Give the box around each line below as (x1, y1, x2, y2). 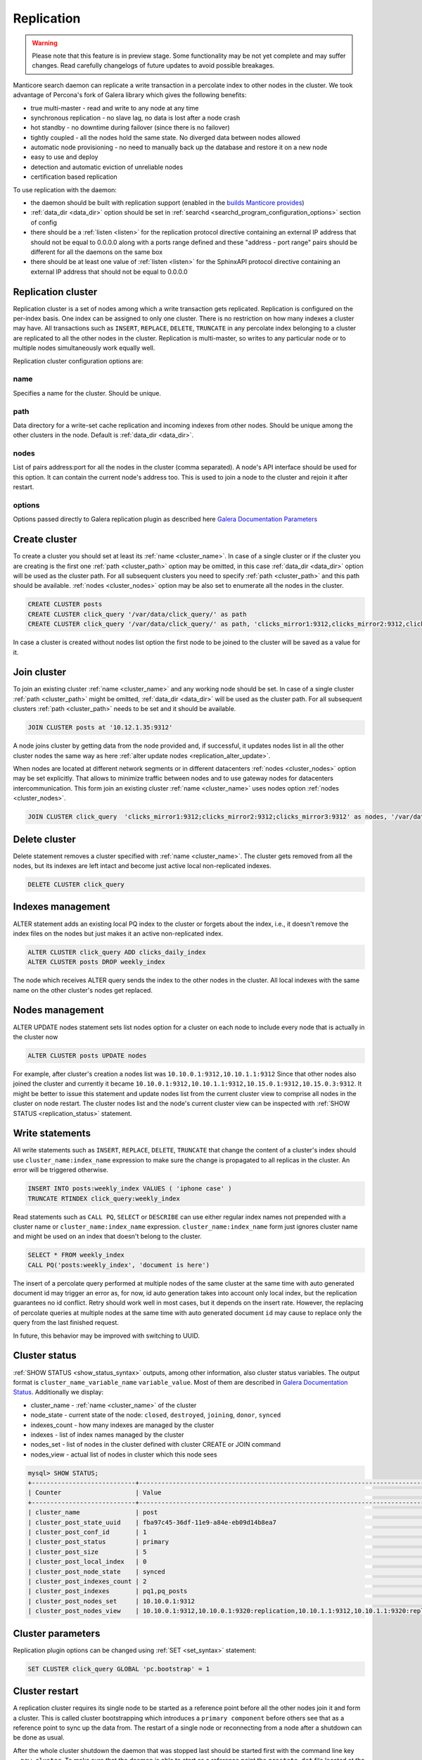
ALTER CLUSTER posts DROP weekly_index (27, 958, 165, 966)
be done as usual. (13, 1733, 65, 1742)
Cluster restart (13, 1685, 79, 1697)
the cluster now (13, 1032, 58, 1041)
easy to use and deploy (30, 153, 98, 161)
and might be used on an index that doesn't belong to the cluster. (13, 1232, 202, 1240)
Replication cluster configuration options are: (13, 356, 143, 365)
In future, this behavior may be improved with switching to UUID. (13, 1331, 200, 1340)
